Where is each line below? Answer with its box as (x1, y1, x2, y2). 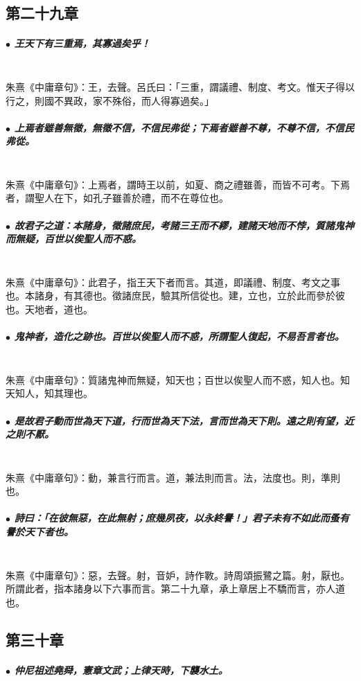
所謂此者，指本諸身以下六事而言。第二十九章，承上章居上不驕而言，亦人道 (6, 581, 345, 596)
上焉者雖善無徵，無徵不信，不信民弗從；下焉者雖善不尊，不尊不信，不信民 (14, 120, 354, 134)
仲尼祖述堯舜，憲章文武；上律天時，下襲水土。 (14, 662, 228, 677)
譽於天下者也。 (6, 524, 73, 539)
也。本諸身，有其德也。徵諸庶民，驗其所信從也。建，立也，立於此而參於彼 (6, 288, 345, 303)
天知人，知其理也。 (6, 386, 93, 400)
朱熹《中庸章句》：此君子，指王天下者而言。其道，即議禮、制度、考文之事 (6, 274, 340, 289)
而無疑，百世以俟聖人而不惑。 (6, 231, 141, 246)
